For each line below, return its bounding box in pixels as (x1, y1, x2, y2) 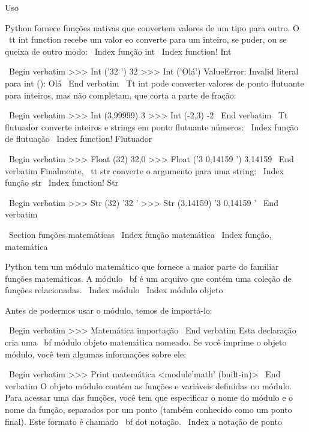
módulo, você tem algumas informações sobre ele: (5, 347, 187, 360)
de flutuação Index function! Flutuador (5, 132, 152, 145)
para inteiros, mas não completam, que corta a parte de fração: (5, 88, 236, 101)
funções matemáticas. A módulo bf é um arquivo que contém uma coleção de (5, 272, 292, 284)
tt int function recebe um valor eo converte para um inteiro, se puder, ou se (8, 33, 287, 46)
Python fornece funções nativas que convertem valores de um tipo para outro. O (5, 21, 300, 34)
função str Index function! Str (5, 176, 119, 189)
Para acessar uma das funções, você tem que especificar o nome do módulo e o (5, 391, 293, 404)
